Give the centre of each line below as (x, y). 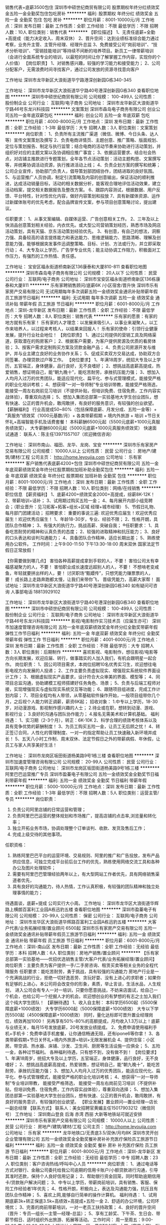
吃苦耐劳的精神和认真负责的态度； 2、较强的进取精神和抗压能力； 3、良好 (85, 532)
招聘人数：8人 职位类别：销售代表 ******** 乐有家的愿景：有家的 (91, 316)
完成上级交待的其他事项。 (38, 834)
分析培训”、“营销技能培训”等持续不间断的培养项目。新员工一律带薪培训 (82, 51)
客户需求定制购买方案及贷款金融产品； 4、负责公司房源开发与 (89, 347)
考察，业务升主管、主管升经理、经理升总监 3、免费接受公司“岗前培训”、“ (79, 44)
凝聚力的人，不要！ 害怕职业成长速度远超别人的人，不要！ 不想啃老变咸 (86, 567)
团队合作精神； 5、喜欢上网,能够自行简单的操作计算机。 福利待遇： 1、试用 (81, 1195)
